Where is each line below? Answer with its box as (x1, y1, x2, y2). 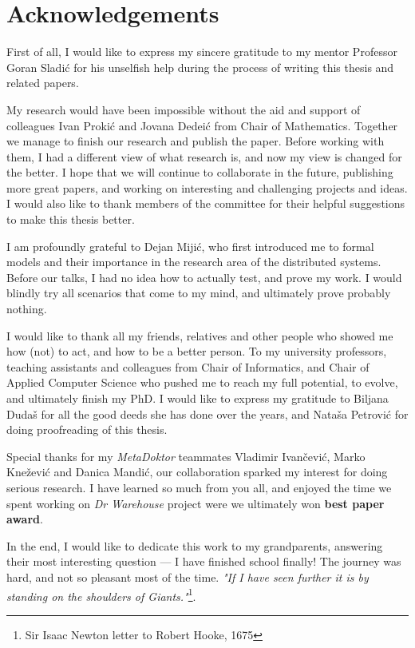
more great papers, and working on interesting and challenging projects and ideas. (6, 179, 408, 196)
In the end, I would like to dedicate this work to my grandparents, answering (6, 537, 383, 554)
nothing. (6, 300, 47, 317)
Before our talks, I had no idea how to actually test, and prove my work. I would (6, 268, 402, 285)
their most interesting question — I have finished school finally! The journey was (6, 553, 401, 570)
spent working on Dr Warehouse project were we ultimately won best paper (6, 495, 385, 511)
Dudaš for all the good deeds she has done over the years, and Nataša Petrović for (6, 405, 409, 422)
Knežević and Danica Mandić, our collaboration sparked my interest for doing (6, 463, 388, 480)
